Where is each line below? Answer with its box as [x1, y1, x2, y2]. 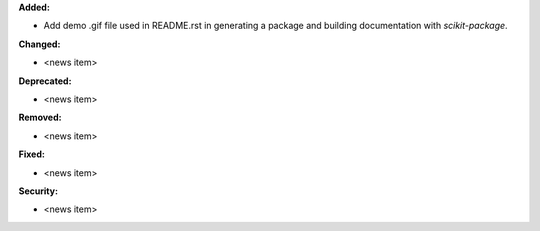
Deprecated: [18, 75, 72, 87]
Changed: [18, 38, 61, 50]
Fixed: [18, 148, 45, 160]
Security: [18, 185, 59, 197]
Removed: [18, 111, 62, 124]
